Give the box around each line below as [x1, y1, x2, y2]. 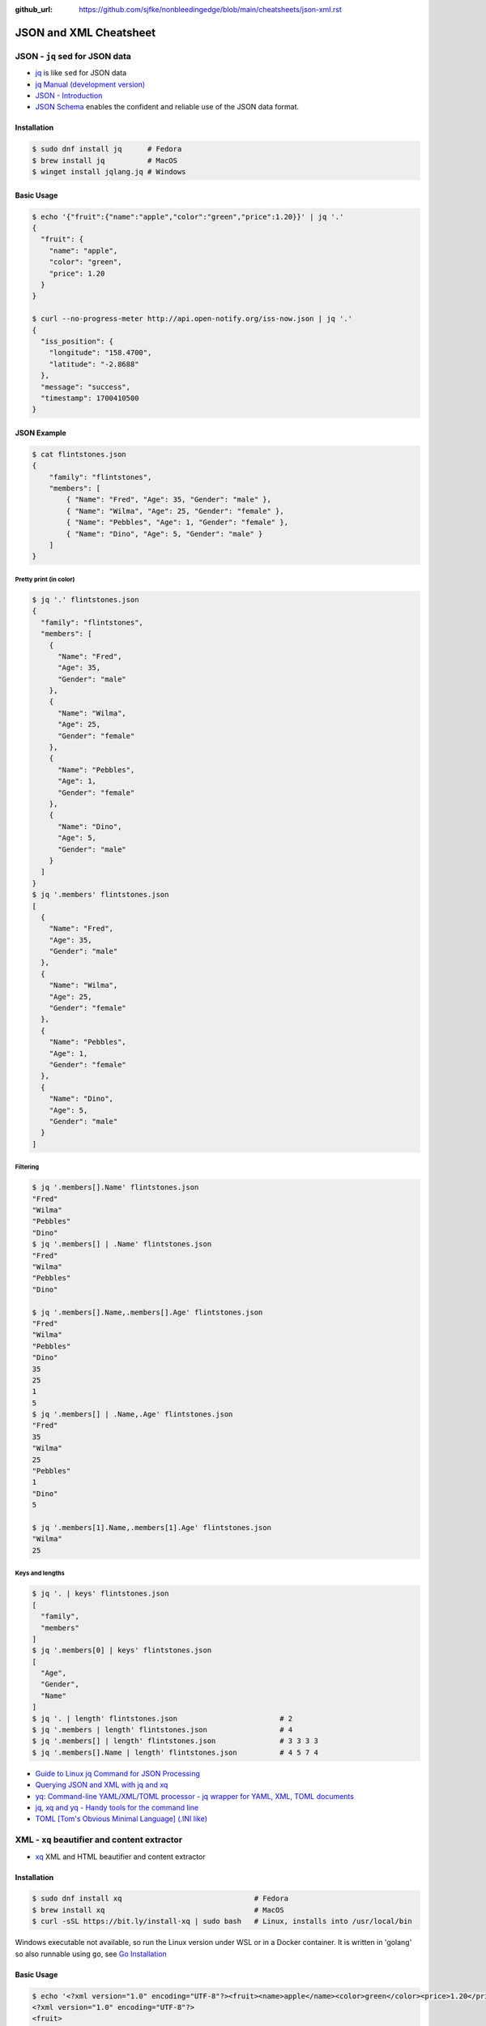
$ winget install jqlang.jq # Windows [32, 167, 186, 177]
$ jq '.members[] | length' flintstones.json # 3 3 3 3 [32, 1737, 319, 1746]
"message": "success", [40, 382, 131, 391]
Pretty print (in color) [15, 575, 75, 583]
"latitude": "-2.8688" [49, 359, 139, 369]
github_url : [15, 5, 53, 14]
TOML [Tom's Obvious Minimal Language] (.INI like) [35, 1814, 208, 1823]
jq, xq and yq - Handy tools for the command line [35, 1802, 198, 1812]
